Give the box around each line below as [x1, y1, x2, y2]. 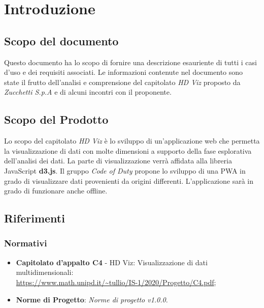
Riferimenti [4, 210, 65, 226]
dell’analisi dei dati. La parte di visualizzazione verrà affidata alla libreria [4, 155, 232, 166]
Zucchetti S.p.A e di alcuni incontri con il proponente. [4, 87, 172, 97]
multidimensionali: [16, 267, 74, 277]
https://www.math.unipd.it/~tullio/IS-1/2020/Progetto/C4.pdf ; [16, 276, 216, 287]
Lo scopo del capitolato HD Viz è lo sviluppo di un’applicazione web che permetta [4, 135, 260, 146]
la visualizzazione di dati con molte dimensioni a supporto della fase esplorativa [4, 145, 252, 156]
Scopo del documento [4, 33, 119, 48]
